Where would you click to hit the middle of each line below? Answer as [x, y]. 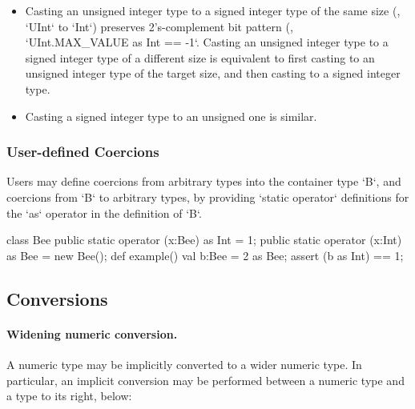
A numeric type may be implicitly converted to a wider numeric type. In [184, 364]
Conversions [57, 298]
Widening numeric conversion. [92, 333]
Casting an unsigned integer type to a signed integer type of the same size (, [213, 10]
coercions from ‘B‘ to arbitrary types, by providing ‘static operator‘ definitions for [208, 196]
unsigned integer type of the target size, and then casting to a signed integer [213, 73]
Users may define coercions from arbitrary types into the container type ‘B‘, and [204, 181]
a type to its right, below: [69, 396]
